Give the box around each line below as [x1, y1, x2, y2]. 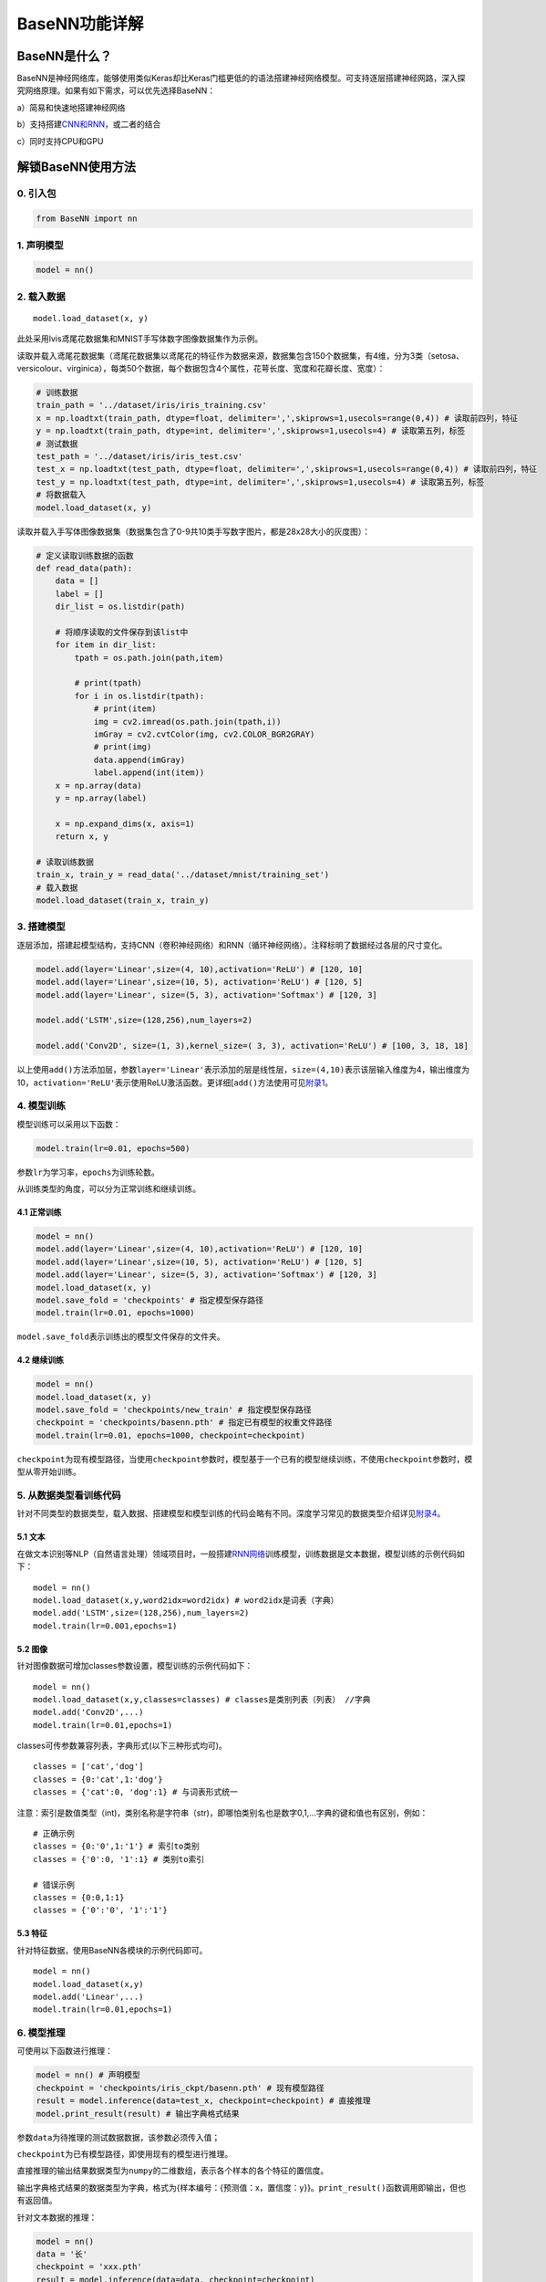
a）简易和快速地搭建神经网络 [16, 101, 126, 113]
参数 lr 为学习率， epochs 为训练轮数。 [16, 1167, 160, 1178]
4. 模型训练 [16, 1100, 66, 1113]
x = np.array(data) [55, 780, 143, 790]
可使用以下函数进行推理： [16, 2046, 113, 2057]
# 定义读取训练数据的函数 [36, 550, 134, 560]
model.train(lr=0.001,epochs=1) [33, 1620, 178, 1631]
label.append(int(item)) [93, 768, 205, 778]
